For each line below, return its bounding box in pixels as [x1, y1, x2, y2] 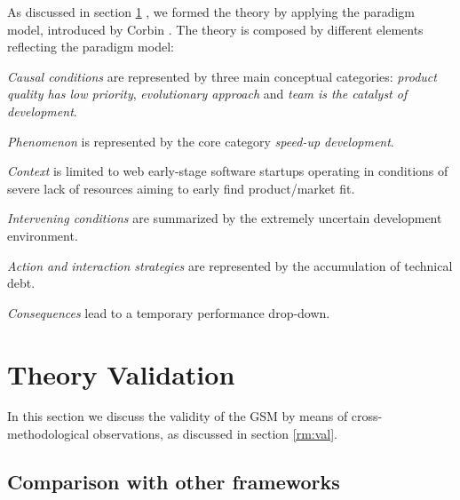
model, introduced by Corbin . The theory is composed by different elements [7, 20, 424, 38]
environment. [7, 226, 78, 244]
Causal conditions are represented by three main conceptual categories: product [7, 67, 437, 85]
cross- [351, 407, 383, 425]
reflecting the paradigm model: [7, 37, 174, 56]
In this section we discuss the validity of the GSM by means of [7, 407, 348, 425]
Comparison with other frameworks [7, 468, 340, 496]
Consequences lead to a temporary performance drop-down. [7, 303, 330, 321]
